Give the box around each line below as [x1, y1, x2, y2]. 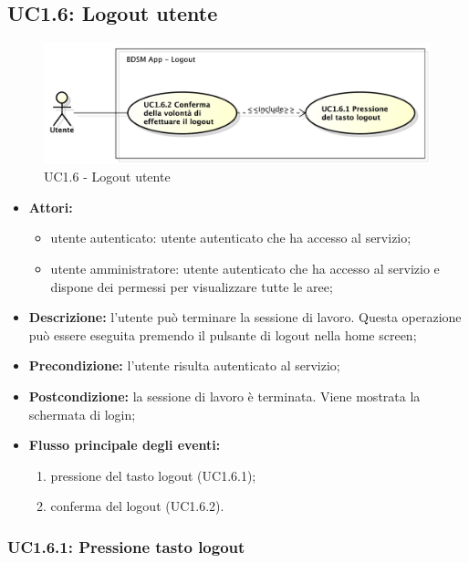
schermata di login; [28, 404, 136, 423]
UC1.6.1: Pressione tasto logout [7, 535, 245, 558]
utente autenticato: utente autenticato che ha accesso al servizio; [50, 228, 412, 247]
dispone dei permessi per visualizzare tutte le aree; [50, 276, 333, 296]
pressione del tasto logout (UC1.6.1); [50, 465, 256, 485]
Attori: [28, 197, 73, 216]
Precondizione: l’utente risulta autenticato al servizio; [28, 356, 340, 375]
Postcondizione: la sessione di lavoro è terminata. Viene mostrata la [28, 387, 421, 406]
